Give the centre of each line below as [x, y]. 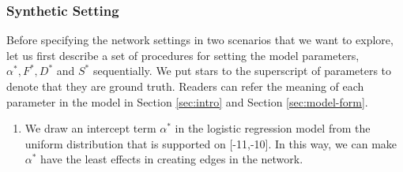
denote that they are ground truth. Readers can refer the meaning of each [185, 86]
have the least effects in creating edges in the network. [172, 159]
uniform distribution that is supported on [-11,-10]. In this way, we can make [211, 143]
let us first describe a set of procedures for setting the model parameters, [183, 55]
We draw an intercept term [90, 128]
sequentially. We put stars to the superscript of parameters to [242, 71]
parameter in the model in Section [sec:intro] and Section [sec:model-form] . [187, 101]
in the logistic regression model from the [273, 128]
